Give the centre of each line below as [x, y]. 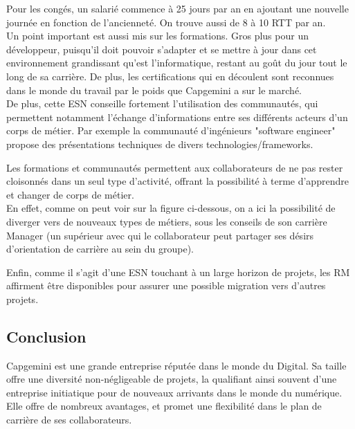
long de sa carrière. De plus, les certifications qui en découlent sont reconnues [170, 76]
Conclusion [46, 336]
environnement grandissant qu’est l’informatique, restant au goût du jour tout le [177, 63]
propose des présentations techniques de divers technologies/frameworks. [160, 144]
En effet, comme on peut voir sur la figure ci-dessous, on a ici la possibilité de [171, 208]
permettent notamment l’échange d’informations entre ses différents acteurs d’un [177, 117]
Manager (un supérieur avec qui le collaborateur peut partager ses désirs [160, 235]
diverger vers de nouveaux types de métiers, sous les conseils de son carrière [167, 221]
